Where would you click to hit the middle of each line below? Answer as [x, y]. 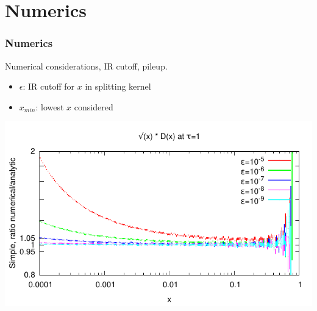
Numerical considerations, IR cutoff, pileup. [86, 66]
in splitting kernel [118, 86]
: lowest [50, 106]
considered [94, 106]
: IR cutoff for [49, 86]
